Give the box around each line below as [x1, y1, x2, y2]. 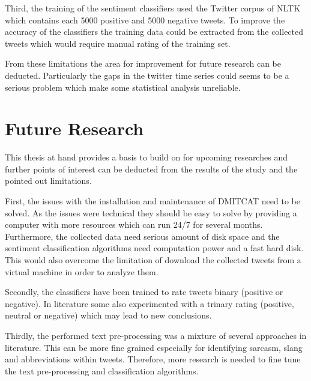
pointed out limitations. [5, 174, 92, 187]
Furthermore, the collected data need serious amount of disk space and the [5, 230, 280, 242]
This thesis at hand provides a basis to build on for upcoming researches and [5, 151, 288, 163]
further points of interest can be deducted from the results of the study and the [5, 162, 298, 175]
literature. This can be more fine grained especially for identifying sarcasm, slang [5, 341, 303, 353]
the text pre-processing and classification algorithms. [5, 364, 199, 377]
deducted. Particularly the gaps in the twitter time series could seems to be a [5, 69, 289, 81]
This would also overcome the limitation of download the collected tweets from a [5, 254, 301, 266]
